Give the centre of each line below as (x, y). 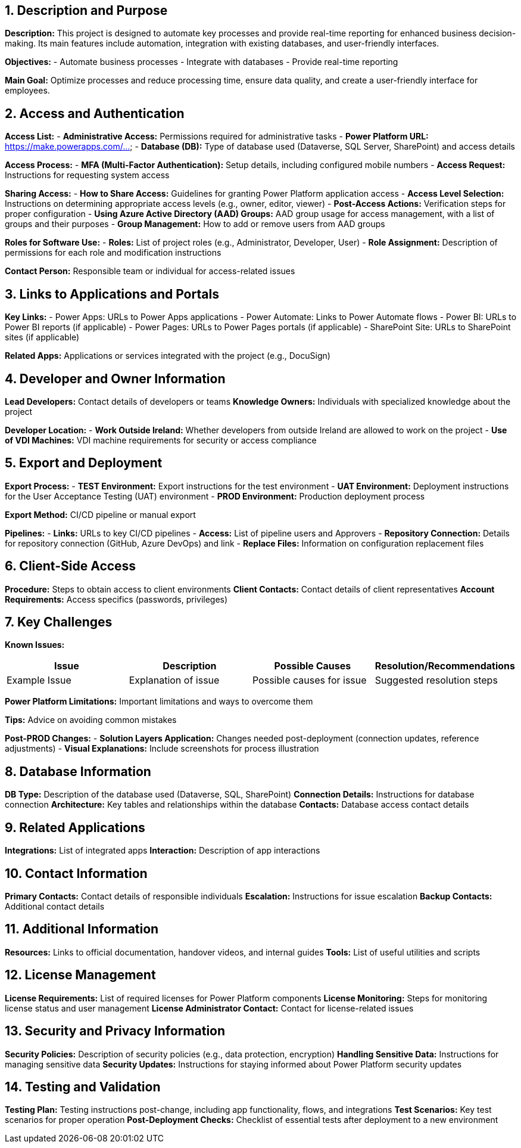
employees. (27, 91)
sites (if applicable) (42, 337)
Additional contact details (55, 907)
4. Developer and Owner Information (115, 378)
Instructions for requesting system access (87, 175)
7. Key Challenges (59, 622)
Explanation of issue (174, 680)
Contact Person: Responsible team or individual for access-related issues (150, 271)
